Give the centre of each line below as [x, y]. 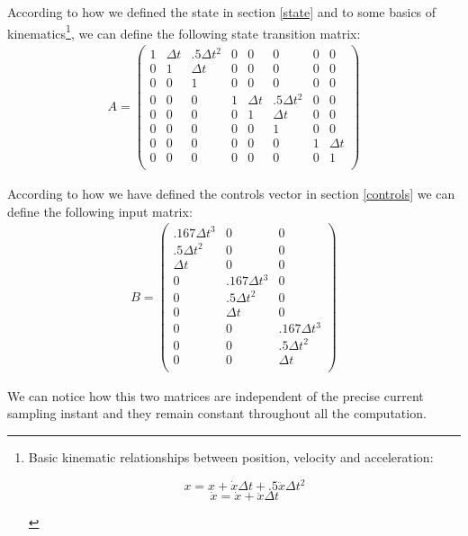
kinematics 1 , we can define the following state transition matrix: [184, 31]
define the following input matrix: [100, 211]
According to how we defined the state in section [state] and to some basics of [222, 12]
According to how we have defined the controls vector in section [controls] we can [231, 194]
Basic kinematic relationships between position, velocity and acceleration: [231, 457]
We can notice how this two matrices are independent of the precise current [216, 395]
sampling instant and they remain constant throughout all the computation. [217, 413]
